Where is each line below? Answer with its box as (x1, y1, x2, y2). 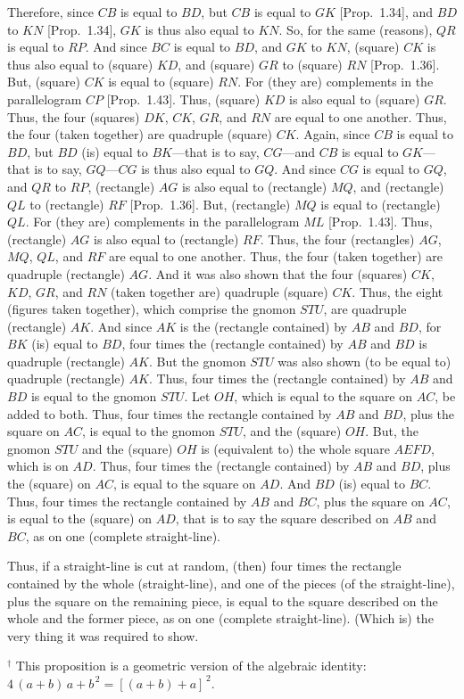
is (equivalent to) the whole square (201, 439, 390, 457)
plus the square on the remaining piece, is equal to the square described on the (7, 591, 438, 610)
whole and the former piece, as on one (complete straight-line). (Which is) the (7, 609, 434, 628)
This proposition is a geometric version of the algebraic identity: (15, 656, 367, 675)
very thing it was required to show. (7, 626, 199, 645)
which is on (7, 456, 69, 475)
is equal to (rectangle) (320, 194, 441, 213)
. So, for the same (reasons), (278, 20, 433, 38)
